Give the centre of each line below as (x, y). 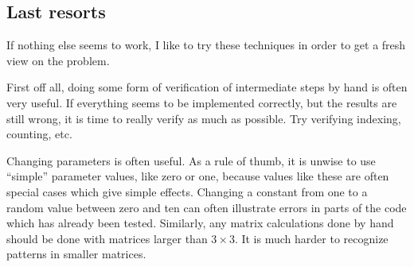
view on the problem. (58, 60)
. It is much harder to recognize (311, 238)
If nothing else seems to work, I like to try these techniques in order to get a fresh (206, 45)
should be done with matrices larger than (107, 238)
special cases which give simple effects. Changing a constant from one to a (187, 191)
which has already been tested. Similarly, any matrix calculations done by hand (200, 223)
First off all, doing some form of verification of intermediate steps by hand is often (207, 87)
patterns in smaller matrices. (76, 254)
